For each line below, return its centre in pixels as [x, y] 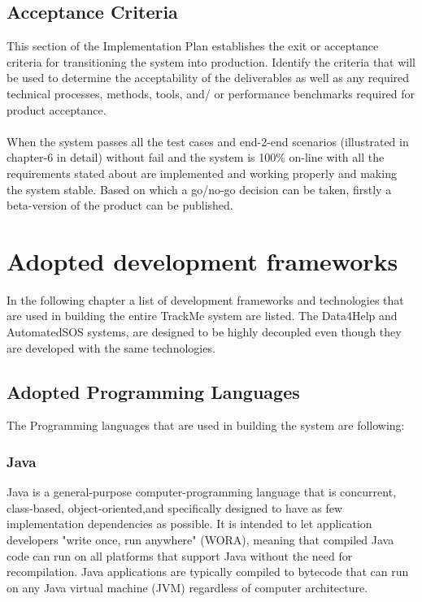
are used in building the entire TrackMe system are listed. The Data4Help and [202, 316]
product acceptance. [57, 109]
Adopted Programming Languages [153, 391]
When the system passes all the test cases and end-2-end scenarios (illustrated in [208, 141]
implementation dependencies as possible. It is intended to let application [189, 524]
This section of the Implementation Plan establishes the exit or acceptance [193, 46]
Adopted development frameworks [202, 260]
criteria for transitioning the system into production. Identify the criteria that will [211, 61]
